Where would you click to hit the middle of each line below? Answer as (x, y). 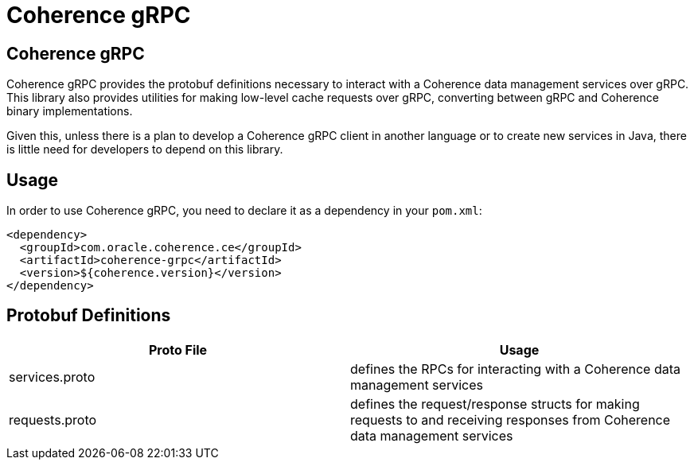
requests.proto (53, 419)
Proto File (178, 349)
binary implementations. (70, 111)
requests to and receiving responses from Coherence (511, 419)
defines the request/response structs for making (495, 404)
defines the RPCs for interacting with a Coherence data (515, 369)
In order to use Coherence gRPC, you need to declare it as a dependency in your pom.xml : (244, 211)
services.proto (52, 377)
